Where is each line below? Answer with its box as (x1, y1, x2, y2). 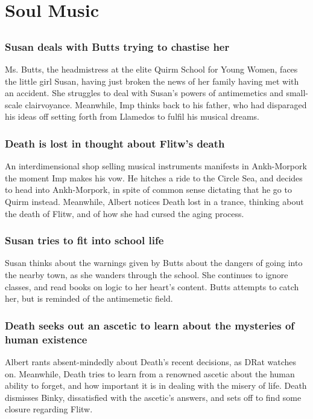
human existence (5, 331, 87, 346)
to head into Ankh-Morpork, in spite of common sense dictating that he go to (5, 183, 292, 196)
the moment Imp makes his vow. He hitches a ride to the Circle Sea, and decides (5, 171, 303, 184)
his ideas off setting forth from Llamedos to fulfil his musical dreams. (5, 110, 260, 123)
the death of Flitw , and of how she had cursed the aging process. (5, 207, 244, 219)
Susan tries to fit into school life (5, 233, 164, 248)
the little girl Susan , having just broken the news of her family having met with (5, 74, 299, 87)
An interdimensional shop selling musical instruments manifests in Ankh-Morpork (5, 160, 307, 172)
